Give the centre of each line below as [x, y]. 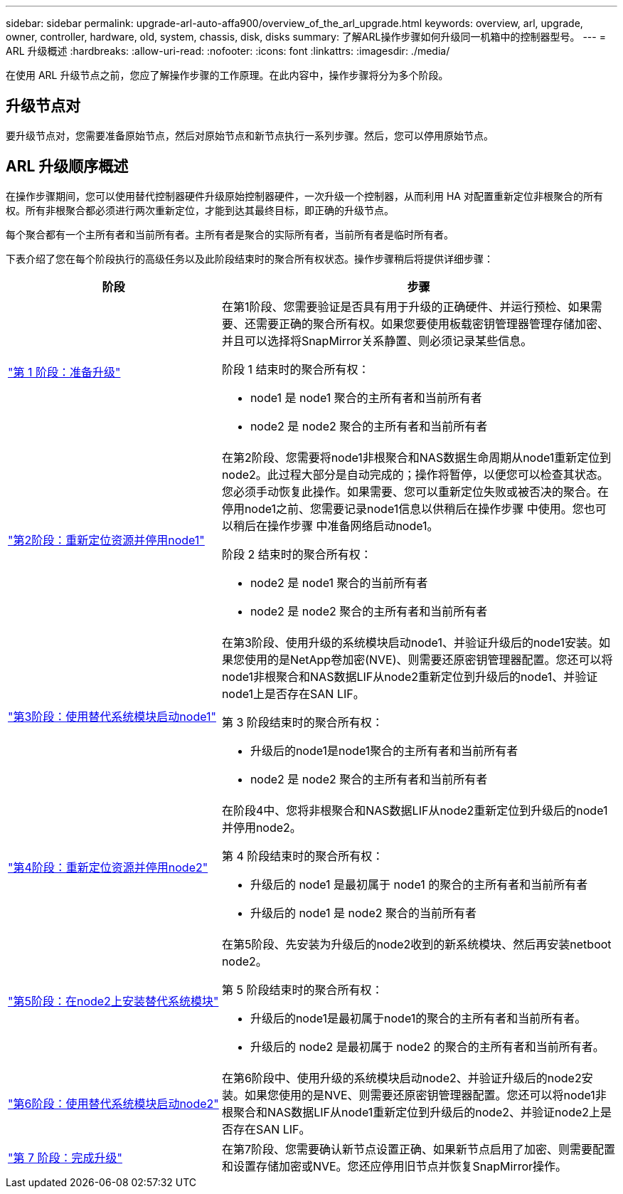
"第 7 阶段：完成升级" [65, 1157]
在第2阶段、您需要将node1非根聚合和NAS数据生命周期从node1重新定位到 [416, 457]
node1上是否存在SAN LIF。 [293, 693]
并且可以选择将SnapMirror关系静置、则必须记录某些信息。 [377, 340]
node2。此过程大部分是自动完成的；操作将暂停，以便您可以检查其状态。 [415, 474]
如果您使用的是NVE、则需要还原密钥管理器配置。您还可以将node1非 [425, 1095]
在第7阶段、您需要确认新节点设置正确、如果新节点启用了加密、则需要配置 [418, 1149]
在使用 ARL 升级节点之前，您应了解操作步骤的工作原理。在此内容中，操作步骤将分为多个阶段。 [227, 75]
